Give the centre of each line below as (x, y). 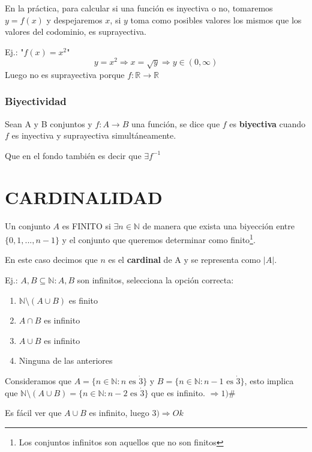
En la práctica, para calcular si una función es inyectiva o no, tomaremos (139, 8)
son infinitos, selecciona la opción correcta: (155, 280)
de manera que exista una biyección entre (218, 225)
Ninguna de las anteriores (66, 360)
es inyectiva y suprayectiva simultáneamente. (94, 135)
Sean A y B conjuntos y (49, 123)
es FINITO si (86, 225)
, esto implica (269, 380)
